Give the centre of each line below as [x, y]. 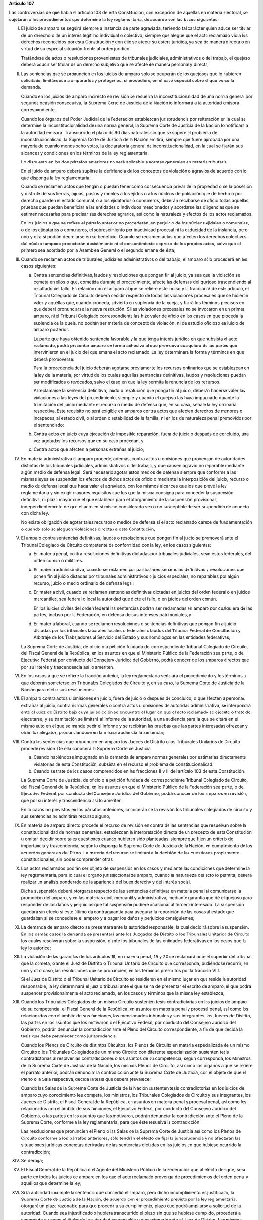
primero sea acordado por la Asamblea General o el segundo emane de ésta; [98, 250]
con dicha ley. [35, 513]
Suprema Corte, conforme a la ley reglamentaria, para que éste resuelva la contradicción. [111, 1122]
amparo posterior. [51, 330]
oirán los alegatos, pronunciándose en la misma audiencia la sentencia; [93, 732]
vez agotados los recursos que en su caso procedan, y [88, 441]
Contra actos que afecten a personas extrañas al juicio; [89, 449]
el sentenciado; [49, 425]
